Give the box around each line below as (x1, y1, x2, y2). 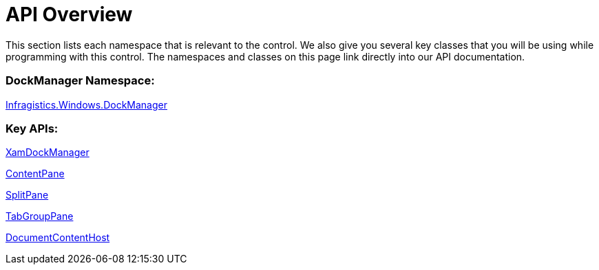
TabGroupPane (6, 210, 74, 223)
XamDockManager (6, 146, 90, 159)
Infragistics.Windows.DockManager (6, 98, 167, 111)
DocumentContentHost (6, 232, 110, 244)
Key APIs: (6, 121, 59, 135)
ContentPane (6, 168, 65, 180)
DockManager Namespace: (6, 74, 155, 88)
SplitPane (6, 189, 49, 201)
